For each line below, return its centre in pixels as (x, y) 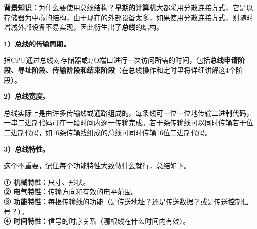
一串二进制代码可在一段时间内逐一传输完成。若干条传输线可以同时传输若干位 (128, 122)
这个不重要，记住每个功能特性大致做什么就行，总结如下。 (97, 165)
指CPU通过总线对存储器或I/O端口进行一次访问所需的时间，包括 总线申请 (121, 60)
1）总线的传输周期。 (37, 43)
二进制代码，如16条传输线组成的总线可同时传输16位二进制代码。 (108, 132)
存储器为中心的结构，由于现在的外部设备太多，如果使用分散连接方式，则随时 (128, 17)
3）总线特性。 (27, 149)
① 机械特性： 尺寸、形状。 (47, 182)
